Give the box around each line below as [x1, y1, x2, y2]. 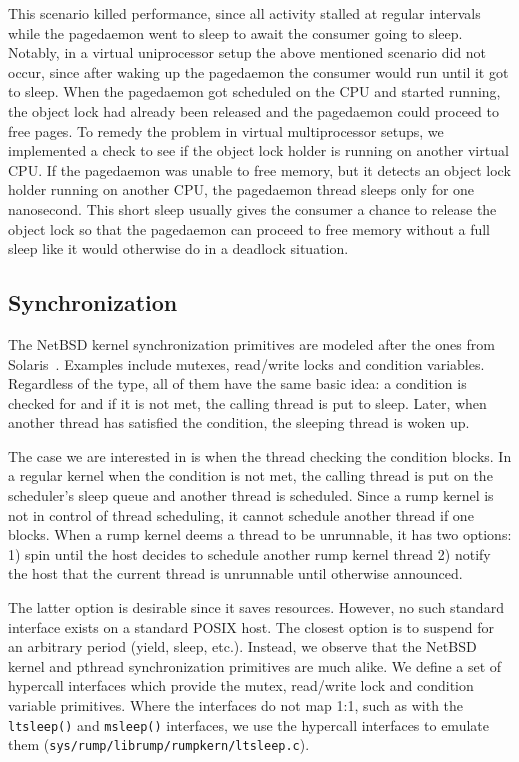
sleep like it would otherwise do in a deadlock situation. [8, 238, 349, 259]
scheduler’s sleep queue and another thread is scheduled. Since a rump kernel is [8, 485, 494, 506]
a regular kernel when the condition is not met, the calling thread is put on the [8, 465, 493, 486]
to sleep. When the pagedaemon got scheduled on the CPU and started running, [8, 81, 501, 102]
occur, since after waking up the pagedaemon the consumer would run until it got [8, 61, 509, 82]
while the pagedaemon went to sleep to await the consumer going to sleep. [8, 22, 463, 43]
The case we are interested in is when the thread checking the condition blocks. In [8, 445, 512, 466]
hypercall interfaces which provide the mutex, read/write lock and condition [8, 675, 474, 696]
